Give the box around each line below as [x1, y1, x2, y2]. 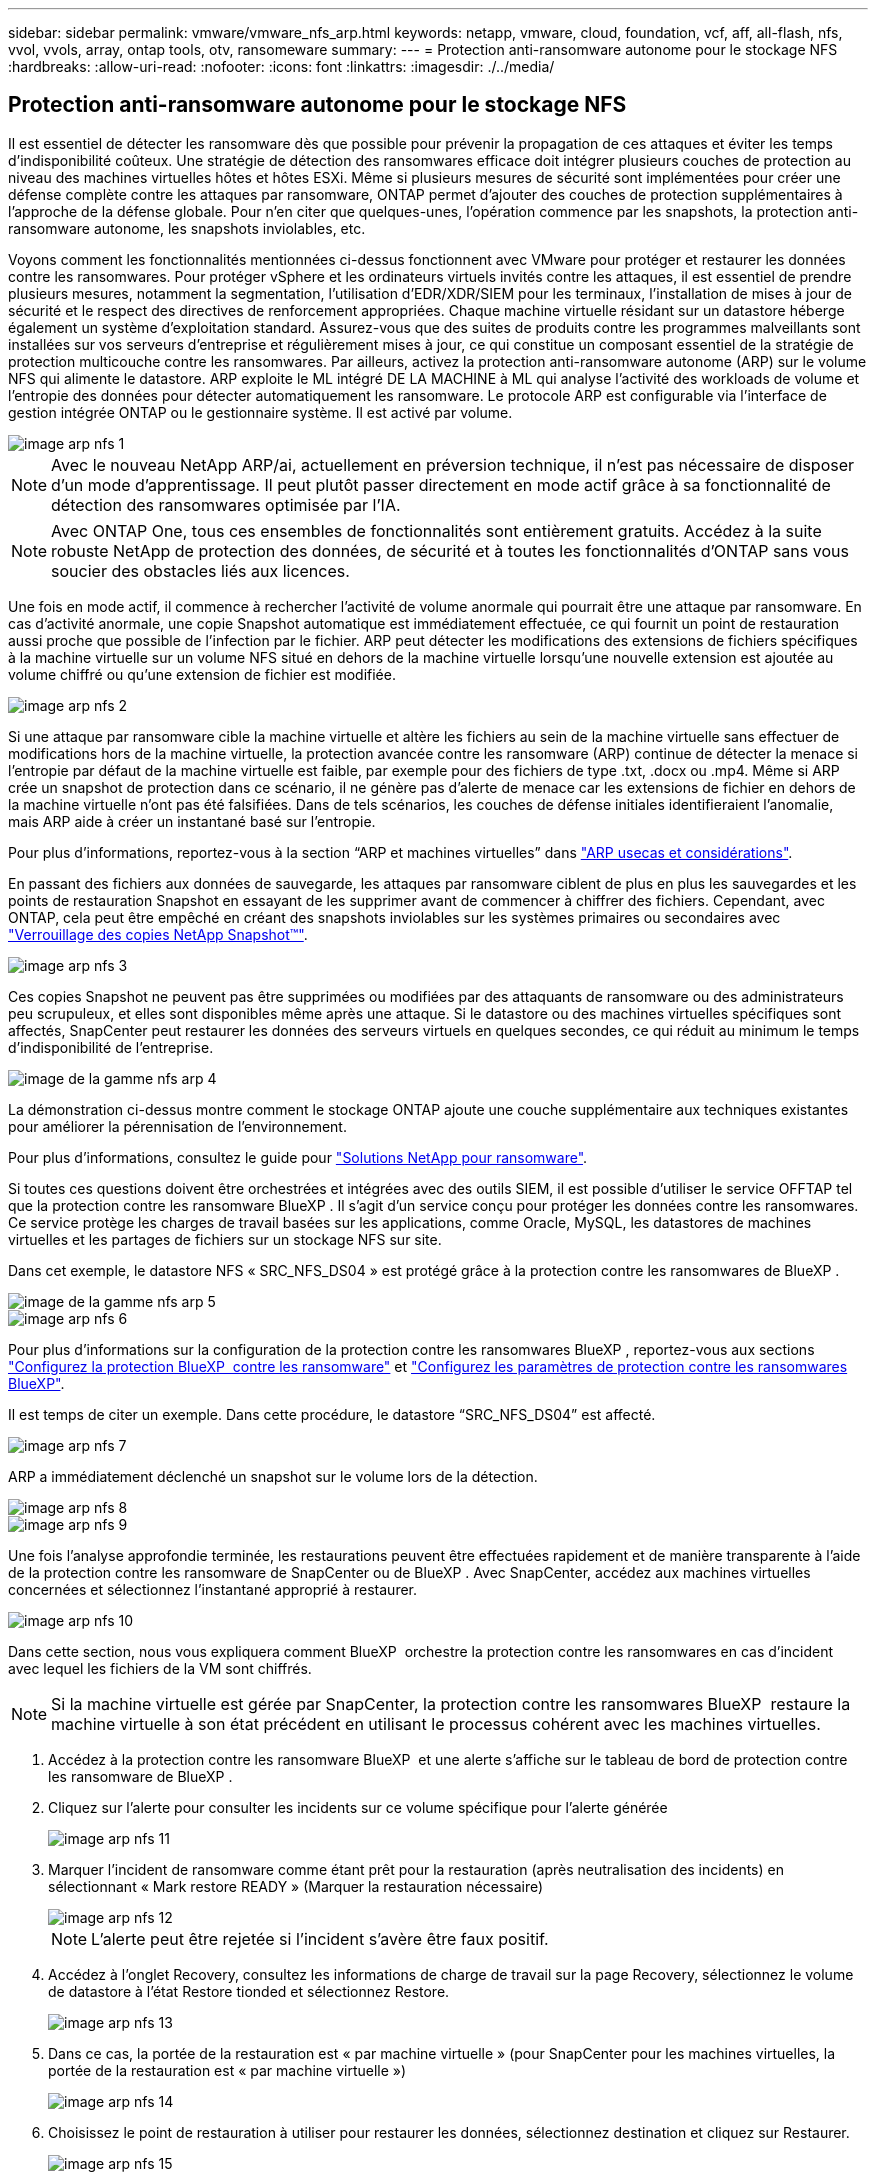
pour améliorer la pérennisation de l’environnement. [8, 1117, 347, 1135]
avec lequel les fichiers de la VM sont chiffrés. [8, 1659, 312, 1677]
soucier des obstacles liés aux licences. [51, 560, 350, 581]
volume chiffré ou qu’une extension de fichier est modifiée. [8, 665, 396, 683]
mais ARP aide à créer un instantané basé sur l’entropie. [8, 812, 376, 830]
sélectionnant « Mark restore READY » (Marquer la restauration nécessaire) [48, 1877, 544, 1895]
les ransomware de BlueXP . [48, 1767, 233, 1785]
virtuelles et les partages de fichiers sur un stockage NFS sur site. [8, 1230, 442, 1248]
